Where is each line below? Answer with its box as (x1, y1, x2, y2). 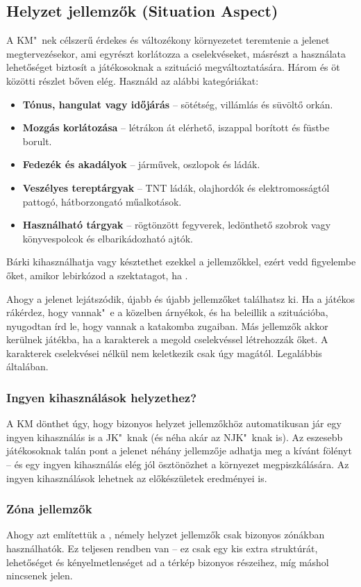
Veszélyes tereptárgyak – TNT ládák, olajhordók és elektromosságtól (22, 180, 330, 195)
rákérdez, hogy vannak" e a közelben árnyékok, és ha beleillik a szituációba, (6, 305, 328, 320)
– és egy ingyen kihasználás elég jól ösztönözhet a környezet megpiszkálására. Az (6, 457, 349, 472)
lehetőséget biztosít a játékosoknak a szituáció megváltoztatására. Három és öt (6, 60, 340, 74)
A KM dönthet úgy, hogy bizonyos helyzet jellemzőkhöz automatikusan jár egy (6, 416, 342, 431)
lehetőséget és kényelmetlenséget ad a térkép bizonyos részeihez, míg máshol (6, 554, 329, 569)
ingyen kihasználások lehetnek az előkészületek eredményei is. (6, 470, 267, 485)
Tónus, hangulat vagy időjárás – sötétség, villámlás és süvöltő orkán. (22, 97, 333, 111)
